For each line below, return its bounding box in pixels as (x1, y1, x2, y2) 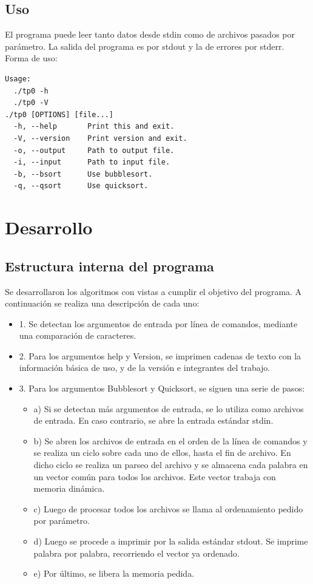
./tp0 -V (13, 98, 49, 107)
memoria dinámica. (33, 482, 105, 495)
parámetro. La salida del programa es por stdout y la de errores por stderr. (5, 39, 284, 52)
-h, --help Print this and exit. (13, 122, 175, 131)
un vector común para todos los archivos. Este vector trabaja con (33, 470, 276, 483)
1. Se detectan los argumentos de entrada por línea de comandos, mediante (19, 317, 298, 330)
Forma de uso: (5, 52, 58, 64)
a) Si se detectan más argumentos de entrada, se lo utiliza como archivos (33, 402, 304, 415)
